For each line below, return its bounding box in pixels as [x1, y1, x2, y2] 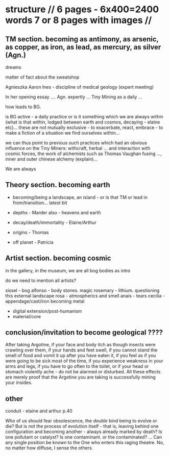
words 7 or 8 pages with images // [5, 14, 152, 26]
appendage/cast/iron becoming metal [5, 298, 85, 304]
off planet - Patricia [12, 239, 54, 245]
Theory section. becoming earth [5, 181, 111, 189]
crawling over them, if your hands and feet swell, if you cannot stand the [5, 347, 158, 353]
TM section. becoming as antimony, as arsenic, [5, 35, 159, 43]
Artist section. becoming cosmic [5, 254, 111, 263]
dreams [5, 64, 21, 70]
